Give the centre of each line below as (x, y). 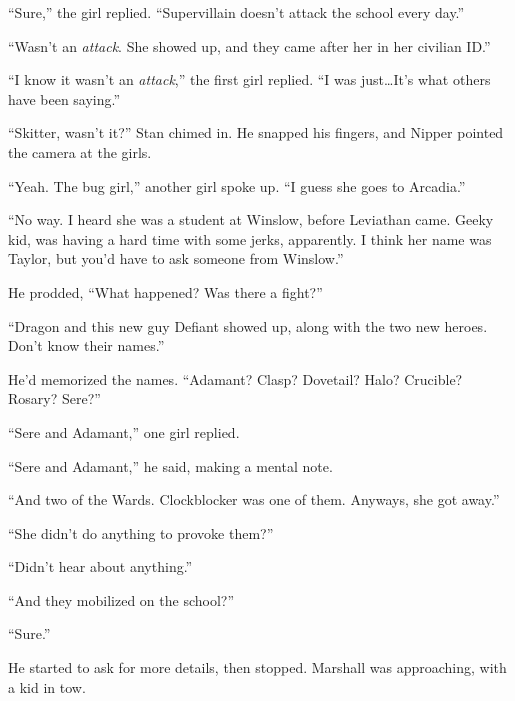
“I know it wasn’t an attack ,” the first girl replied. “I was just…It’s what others (249, 79)
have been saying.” (64, 98)
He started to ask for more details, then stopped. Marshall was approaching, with (257, 667)
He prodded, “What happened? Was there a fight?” (165, 291)
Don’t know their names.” (86, 345)
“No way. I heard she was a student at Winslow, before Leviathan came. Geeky (251, 219)
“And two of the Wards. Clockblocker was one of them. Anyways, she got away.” (254, 499)
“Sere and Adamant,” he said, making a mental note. (170, 465)
